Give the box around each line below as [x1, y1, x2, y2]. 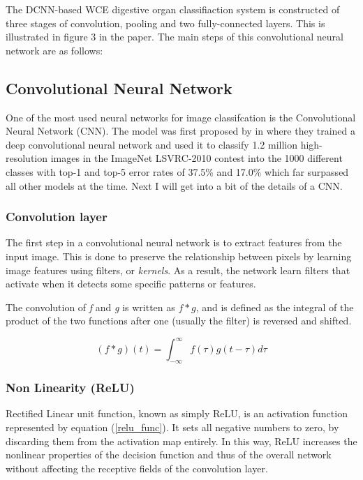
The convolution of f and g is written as [6, 299, 175, 314]
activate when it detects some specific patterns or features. [6, 276, 256, 291]
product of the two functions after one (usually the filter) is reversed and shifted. [6, 313, 352, 328]
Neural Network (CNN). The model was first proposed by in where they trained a [6, 123, 355, 138]
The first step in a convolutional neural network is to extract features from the [6, 235, 342, 250]
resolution [6, 151, 48, 165]
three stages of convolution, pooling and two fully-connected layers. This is [6, 15, 325, 30]
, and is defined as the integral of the [195, 299, 354, 314]
